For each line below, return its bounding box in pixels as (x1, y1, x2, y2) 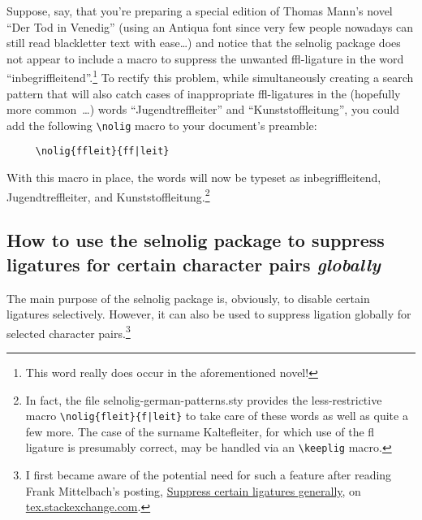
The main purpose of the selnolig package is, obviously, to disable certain (6, 289, 370, 306)
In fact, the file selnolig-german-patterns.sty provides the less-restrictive (25, 391, 382, 408)
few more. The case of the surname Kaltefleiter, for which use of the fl (25, 422, 375, 440)
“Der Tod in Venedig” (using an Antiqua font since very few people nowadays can (6, 18, 414, 35)
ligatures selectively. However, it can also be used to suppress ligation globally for (6, 305, 411, 323)
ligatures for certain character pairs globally (6, 251, 381, 276)
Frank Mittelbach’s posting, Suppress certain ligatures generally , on (25, 482, 361, 499)
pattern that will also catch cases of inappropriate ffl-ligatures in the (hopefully (6, 84, 401, 102)
